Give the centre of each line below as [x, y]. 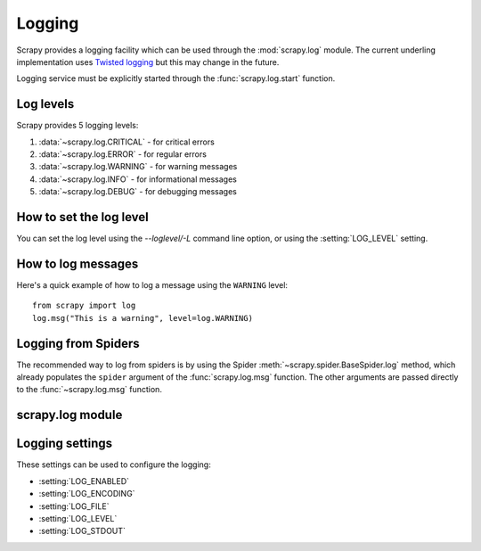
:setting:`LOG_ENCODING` [87, 494]
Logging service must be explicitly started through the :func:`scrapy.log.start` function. [176, 78]
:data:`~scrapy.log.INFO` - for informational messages [138, 179]
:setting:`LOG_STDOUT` [82, 531]
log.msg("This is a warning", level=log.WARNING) [143, 318]
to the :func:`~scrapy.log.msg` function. [89, 390]
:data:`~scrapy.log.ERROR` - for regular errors [122, 154]
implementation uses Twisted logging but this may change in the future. [148, 62]
